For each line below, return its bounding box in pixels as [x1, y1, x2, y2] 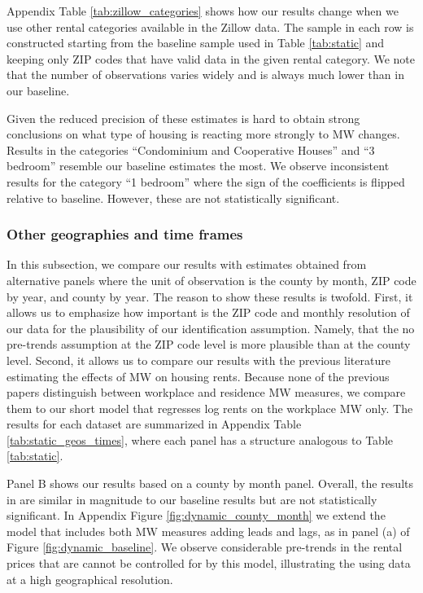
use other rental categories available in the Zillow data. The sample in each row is [7, 18, 414, 35]
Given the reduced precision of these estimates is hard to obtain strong [7, 109, 360, 126]
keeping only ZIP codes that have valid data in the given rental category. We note [7, 50, 416, 67]
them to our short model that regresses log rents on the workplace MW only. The [7, 399, 413, 416]
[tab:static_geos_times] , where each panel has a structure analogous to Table [7, 431, 393, 448]
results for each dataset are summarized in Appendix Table [7, 415, 302, 433]
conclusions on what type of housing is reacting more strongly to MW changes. [7, 125, 400, 143]
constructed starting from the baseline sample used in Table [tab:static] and [7, 34, 385, 51]
